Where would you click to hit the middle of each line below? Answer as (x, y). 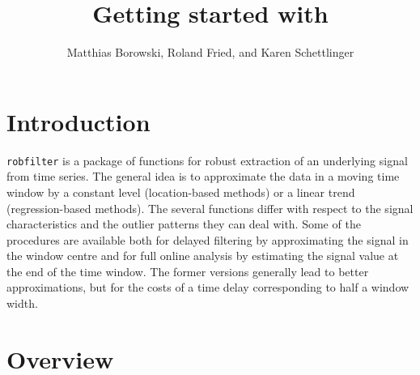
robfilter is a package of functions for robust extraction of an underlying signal (207, 160)
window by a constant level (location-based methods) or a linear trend (181, 192)
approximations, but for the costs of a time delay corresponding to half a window (208, 287)
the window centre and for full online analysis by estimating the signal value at (203, 256)
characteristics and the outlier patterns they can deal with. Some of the (184, 224)
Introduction (78, 121)
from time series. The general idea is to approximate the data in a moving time (203, 176)
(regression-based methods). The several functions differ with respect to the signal (210, 208)
